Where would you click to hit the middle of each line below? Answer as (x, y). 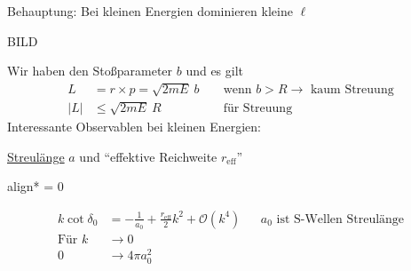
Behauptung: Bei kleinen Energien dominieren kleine (150, 11)
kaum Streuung (352, 89)
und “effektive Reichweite (148, 156)
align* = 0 (36, 186)
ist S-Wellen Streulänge (340, 219)
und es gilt (215, 71)
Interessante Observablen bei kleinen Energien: (134, 127)
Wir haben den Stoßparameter (90, 71)
